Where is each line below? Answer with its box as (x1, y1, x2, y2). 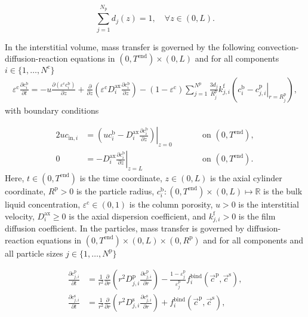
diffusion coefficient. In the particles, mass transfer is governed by (5, 222, 245, 234)
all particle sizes (5, 246, 63, 259)
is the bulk (263, 184, 303, 197)
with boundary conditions (5, 103, 99, 116)
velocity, (5, 209, 35, 222)
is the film (238, 209, 276, 222)
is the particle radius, (76, 184, 155, 197)
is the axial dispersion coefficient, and (69, 209, 206, 222)
